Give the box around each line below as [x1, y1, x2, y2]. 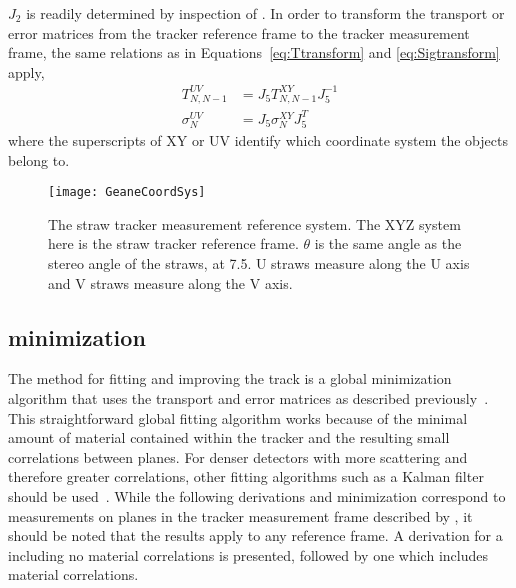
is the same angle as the [314, 233, 462, 254]
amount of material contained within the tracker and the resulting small [8, 427, 450, 448]
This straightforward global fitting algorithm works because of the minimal [8, 407, 468, 428]
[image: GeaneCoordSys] [48, 185, 206, 200]
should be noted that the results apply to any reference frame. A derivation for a [8, 525, 503, 546]
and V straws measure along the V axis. [48, 272, 293, 293]
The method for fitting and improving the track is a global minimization [8, 368, 452, 389]
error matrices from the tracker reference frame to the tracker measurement [8, 22, 470, 43]
